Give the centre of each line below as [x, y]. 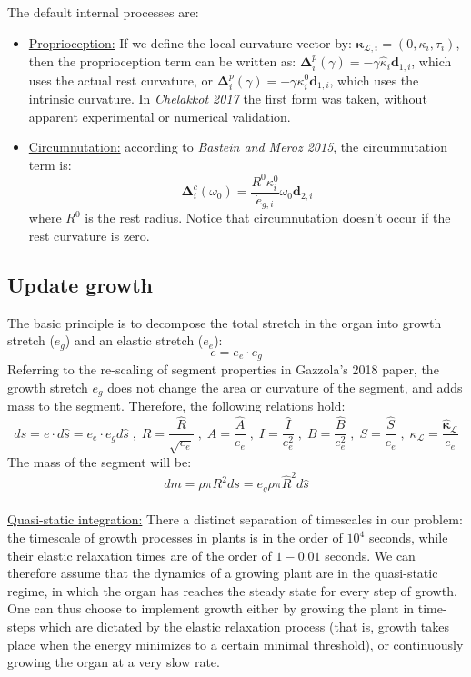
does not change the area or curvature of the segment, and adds [285, 387]
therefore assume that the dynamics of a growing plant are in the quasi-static [223, 573]
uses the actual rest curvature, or [120, 80]
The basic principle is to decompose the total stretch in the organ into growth [225, 322]
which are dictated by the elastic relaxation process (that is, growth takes [244, 626]
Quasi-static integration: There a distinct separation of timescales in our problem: [235, 519]
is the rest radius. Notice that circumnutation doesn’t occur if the [268, 218]
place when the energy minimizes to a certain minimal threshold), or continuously [235, 644]
